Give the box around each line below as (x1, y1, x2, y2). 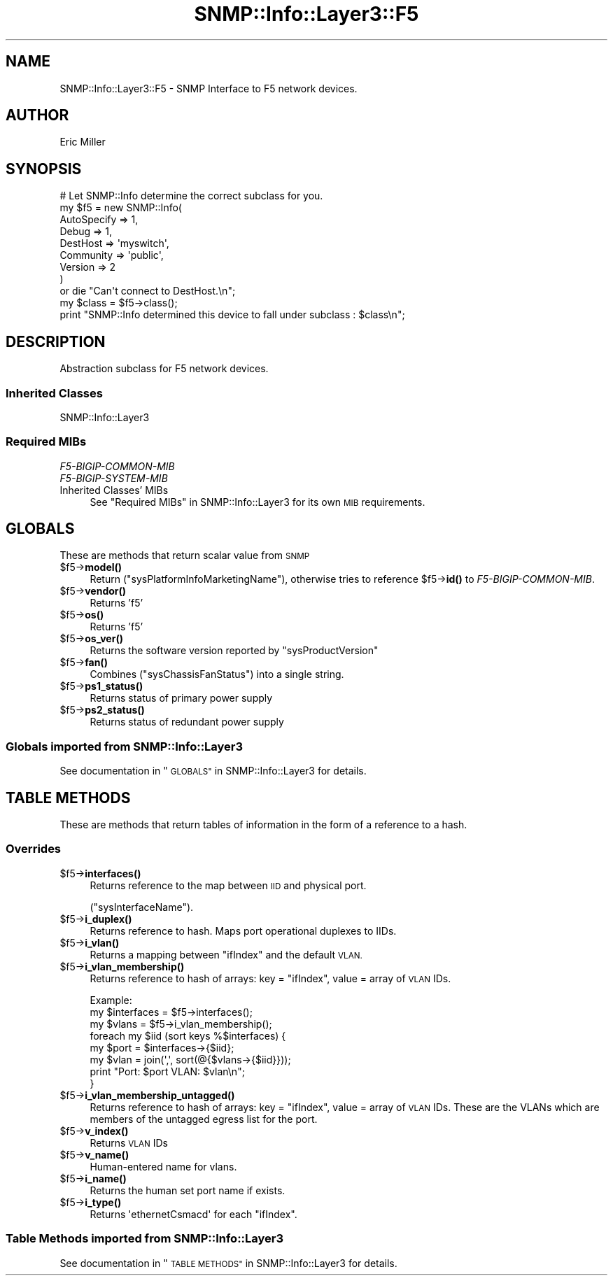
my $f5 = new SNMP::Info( (59, 201, 182, 214)
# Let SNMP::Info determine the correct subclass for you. (59, 190, 323, 202)
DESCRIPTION (6, 332, 106, 351)
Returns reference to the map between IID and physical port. (90, 879, 367, 891)
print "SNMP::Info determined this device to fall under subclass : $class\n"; (59, 309, 405, 321)
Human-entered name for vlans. (90, 1160, 237, 1173)
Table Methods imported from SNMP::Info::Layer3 (6, 1231, 284, 1246)
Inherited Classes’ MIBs (59, 483, 169, 496)
